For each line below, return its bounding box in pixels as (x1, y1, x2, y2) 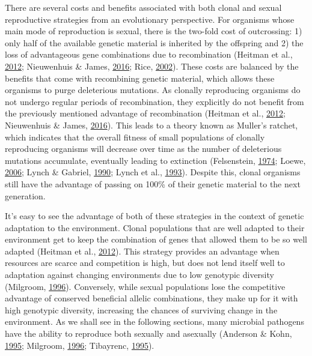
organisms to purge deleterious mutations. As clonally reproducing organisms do (5, 83, 301, 96)
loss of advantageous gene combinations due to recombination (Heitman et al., (5, 48, 293, 61)
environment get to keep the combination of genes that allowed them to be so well (5, 233, 307, 246)
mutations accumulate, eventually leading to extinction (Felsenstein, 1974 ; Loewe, (5, 154, 306, 166)
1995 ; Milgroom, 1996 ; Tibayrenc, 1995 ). (5, 339, 154, 351)
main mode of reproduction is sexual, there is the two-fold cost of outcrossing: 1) (5, 25, 302, 37)
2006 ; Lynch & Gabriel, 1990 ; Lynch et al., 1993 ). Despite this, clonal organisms (5, 166, 301, 178)
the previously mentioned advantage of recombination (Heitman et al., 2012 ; (5, 107, 286, 119)
